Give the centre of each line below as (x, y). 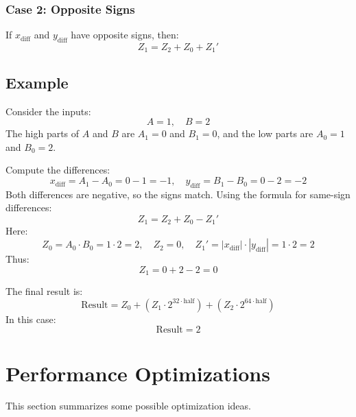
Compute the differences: (58, 170)
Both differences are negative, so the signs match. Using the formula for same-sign (178, 194)
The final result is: (44, 291)
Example (37, 82)
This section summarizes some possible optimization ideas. (128, 406)
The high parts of (43, 133)
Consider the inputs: (48, 111)
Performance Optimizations (138, 373)
